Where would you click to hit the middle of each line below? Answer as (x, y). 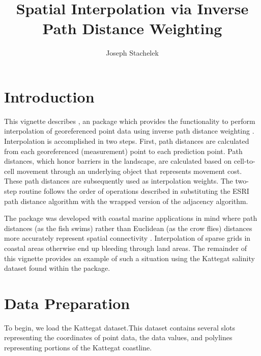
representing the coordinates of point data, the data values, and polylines (118, 337)
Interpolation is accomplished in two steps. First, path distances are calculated (127, 141)
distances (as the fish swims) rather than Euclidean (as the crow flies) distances (128, 228)
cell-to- (244, 161)
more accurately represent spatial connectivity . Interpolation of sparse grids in (127, 238)
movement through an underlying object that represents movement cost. (129, 171)
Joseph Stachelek (132, 53)
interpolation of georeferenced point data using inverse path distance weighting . (129, 131)
